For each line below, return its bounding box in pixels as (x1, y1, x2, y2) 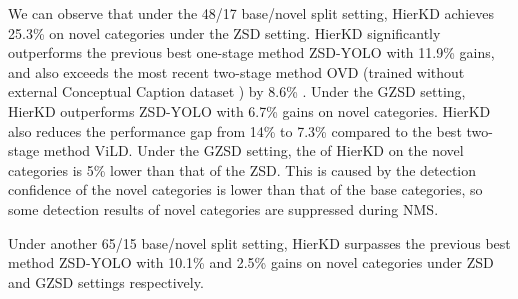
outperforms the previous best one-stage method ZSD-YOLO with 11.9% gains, (8, 42, 495, 63)
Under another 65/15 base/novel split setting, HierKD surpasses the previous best (8, 232, 511, 253)
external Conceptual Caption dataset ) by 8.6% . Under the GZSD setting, (8, 81, 466, 102)
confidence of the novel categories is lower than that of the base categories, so (8, 179, 483, 200)
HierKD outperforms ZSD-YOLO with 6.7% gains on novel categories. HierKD (8, 100, 491, 121)
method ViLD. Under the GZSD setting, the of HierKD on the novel (43, 140, 464, 161)
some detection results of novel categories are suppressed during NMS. (8, 198, 439, 219)
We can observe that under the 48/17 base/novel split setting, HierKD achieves (8, 3, 494, 23)
